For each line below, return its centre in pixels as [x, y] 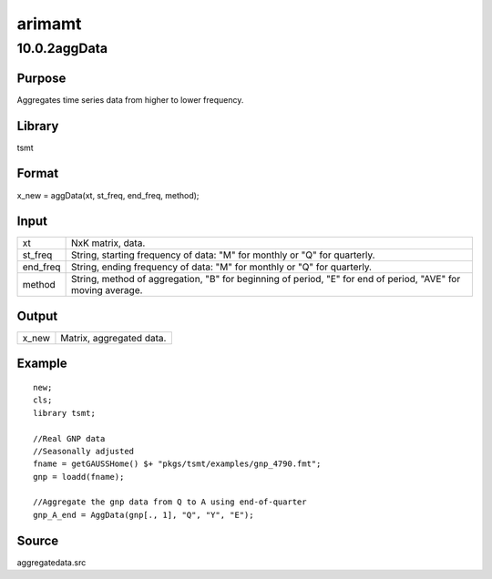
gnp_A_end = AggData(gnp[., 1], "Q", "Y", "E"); [143, 515]
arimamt [49, 24]
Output [37, 315]
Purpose [41, 78]
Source [38, 540]
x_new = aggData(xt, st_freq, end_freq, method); [108, 195]
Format [38, 173]
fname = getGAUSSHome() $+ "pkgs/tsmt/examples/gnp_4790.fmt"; [177, 464]
